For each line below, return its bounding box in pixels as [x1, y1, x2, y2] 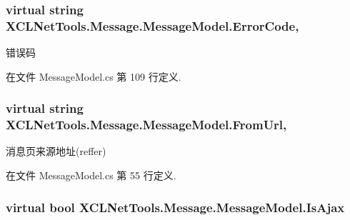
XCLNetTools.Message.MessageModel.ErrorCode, [6, 16, 299, 34]
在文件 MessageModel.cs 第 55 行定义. [6, 168, 176, 183]
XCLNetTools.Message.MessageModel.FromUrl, [6, 116, 287, 134]
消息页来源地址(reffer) [6, 144, 106, 159]
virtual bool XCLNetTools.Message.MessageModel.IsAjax [6, 198, 345, 216]
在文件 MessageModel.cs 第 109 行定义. [6, 69, 181, 84]
